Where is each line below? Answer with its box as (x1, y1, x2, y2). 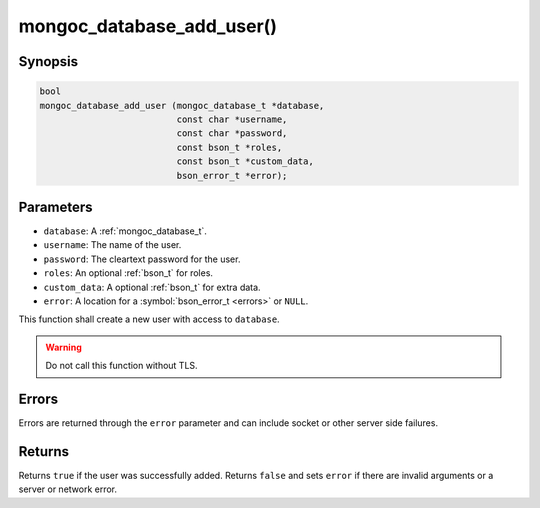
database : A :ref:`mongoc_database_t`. (43, 225, 207, 237)
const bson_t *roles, (176, 141, 283, 153)
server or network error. (18, 483, 118, 495)
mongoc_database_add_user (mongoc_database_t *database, (39, 100, 325, 111)
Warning (45, 341, 82, 353)
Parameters (18, 198, 93, 215)
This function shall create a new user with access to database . (18, 313, 280, 325)
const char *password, (176, 128, 288, 139)
